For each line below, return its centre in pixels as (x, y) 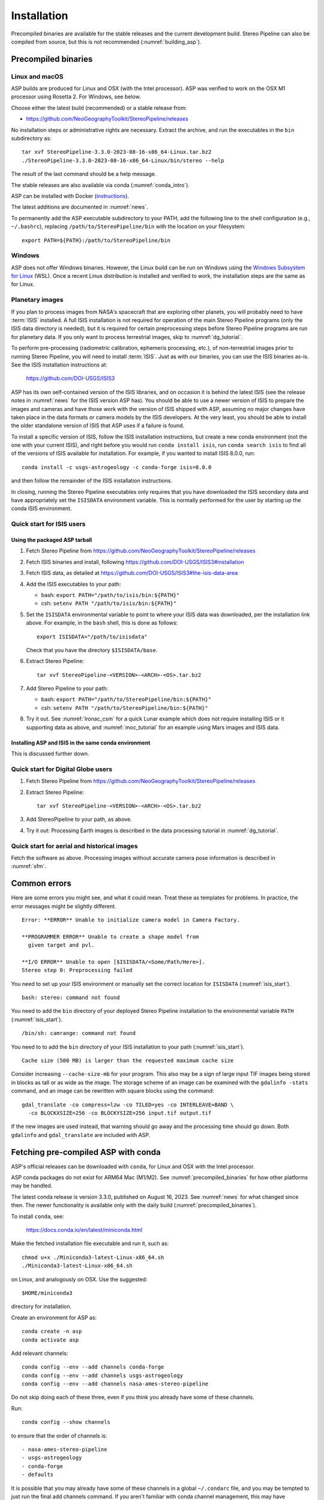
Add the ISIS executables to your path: (73, 584)
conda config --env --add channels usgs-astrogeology (102, 1375)
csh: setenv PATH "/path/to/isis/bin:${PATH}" (109, 604)
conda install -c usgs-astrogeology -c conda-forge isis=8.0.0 (117, 467)
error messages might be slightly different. (64, 906)
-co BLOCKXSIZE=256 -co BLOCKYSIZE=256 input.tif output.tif (120, 1113)
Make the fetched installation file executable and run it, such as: (90, 1243)
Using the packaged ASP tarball (52, 540)
